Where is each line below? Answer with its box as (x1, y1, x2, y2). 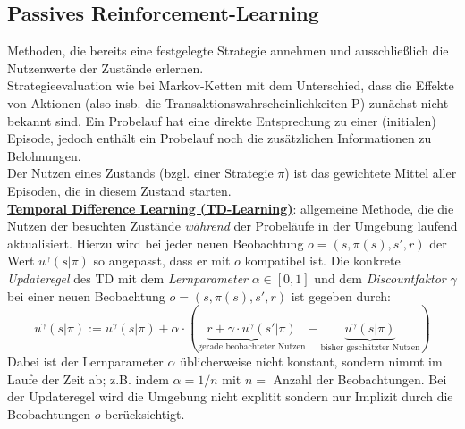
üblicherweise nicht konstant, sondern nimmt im (180, 352, 443, 371)
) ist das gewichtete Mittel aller (284, 164, 457, 182)
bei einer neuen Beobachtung (7, 286, 165, 305)
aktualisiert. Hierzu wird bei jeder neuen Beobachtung (7, 233, 304, 252)
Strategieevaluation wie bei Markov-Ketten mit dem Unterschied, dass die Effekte (7, 76, 454, 95)
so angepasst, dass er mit (93, 251, 231, 270)
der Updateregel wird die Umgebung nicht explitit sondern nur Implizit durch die (7, 387, 453, 406)
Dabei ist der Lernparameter (7, 352, 164, 371)
